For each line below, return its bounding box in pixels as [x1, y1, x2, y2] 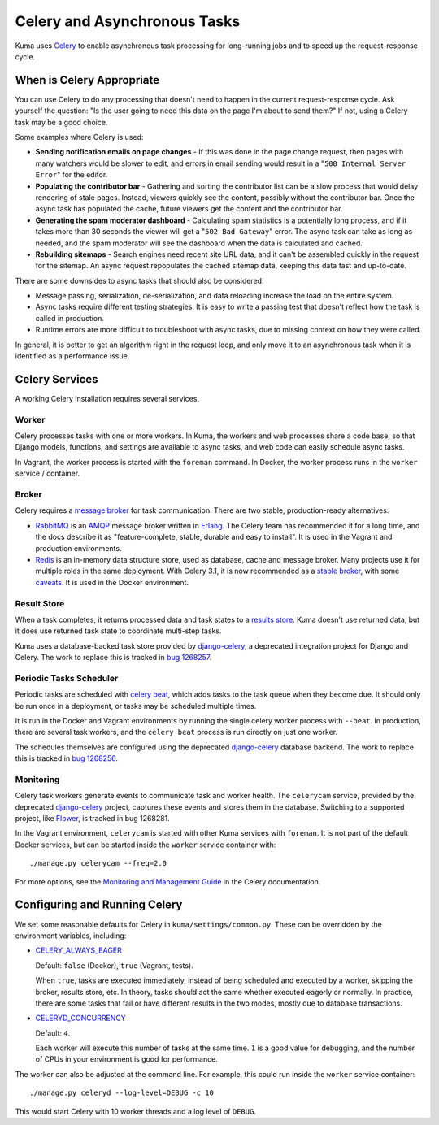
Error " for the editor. [35, 170, 108, 180]
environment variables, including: [15, 931, 127, 940]
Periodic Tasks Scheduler [15, 672, 119, 684]
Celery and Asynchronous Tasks [15, 12, 241, 30]
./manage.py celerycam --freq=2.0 [29, 858, 167, 868]
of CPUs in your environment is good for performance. [35, 1054, 219, 1064]
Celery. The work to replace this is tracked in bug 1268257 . [15, 653, 212, 662]
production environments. [35, 543, 122, 553]
